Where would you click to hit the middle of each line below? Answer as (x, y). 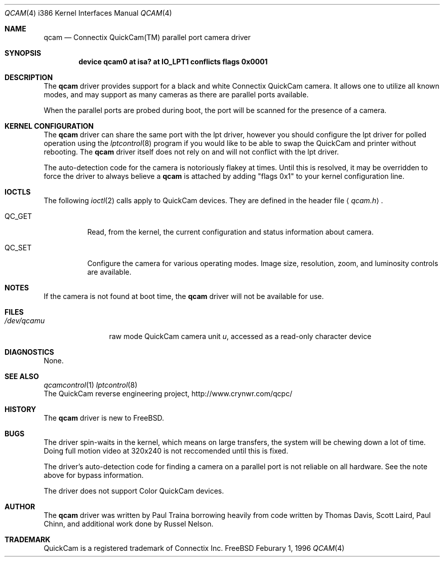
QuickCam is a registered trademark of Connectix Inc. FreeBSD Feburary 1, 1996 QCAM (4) (194, 548)
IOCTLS (18, 192)
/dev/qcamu (25, 321)
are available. (109, 272)
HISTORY (21, 409)
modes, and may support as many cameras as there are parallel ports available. (176, 95)
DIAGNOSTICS (29, 352)
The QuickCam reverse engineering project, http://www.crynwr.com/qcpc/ (168, 394)
